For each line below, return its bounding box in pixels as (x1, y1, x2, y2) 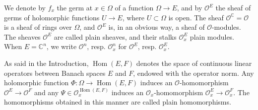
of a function (115, 2, 154, 12)
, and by (177, 2, 202, 12)
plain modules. (190, 31, 235, 42)
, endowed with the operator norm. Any (133, 67, 254, 78)
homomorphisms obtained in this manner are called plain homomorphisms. (4, 97, 231, 107)
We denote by (4, 2, 46, 12)
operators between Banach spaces (4, 67, 106, 78)
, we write (46, 41, 77, 52)
